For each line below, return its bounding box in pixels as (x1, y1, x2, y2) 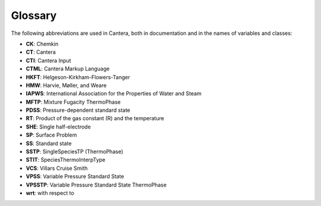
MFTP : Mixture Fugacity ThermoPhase (26, 98, 121, 105)
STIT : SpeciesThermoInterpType (26, 156, 106, 163)
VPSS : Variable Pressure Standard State (26, 173, 124, 180)
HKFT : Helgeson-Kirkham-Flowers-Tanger (26, 73, 130, 81)
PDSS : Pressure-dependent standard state (26, 107, 131, 114)
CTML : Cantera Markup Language (26, 65, 110, 72)
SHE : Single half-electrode (26, 123, 92, 130)
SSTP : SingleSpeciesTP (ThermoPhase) (26, 148, 124, 155)
